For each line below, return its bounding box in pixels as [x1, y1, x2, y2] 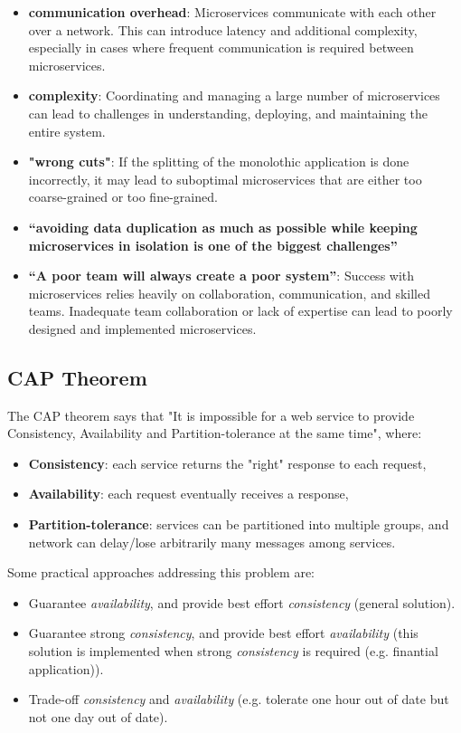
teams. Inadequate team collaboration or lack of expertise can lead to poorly [28, 301, 453, 320]
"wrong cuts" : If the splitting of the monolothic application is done [28, 152, 409, 171]
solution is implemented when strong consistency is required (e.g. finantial [28, 642, 438, 661]
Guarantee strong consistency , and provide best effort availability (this [28, 624, 419, 643]
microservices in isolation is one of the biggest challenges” [28, 235, 398, 254]
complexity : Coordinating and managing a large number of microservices [28, 86, 440, 105]
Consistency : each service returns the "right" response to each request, [28, 453, 427, 472]
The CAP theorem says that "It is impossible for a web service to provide [7, 405, 415, 424]
